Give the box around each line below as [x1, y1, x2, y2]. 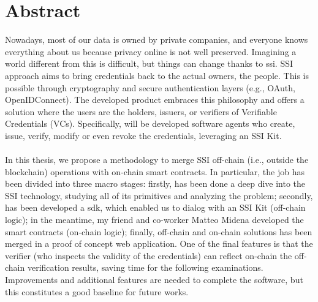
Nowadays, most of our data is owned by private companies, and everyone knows [5, 33, 308, 46]
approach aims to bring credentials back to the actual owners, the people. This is [5, 69, 309, 81]
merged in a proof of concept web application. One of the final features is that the [5, 237, 313, 250]
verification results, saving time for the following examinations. [27, 261, 263, 274]
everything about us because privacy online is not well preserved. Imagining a [5, 45, 297, 58]
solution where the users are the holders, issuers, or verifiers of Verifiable [5, 105, 277, 118]
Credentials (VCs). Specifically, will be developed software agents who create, [5, 117, 295, 130]
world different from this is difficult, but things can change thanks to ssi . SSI [5, 57, 293, 70]
